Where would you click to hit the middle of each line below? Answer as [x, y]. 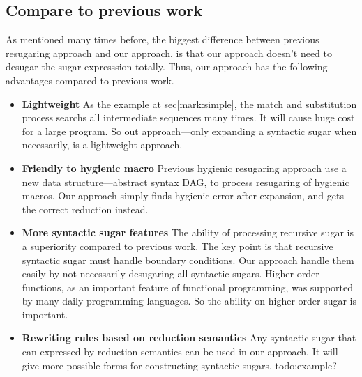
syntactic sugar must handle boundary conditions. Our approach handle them [188, 260]
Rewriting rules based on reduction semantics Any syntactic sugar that [189, 338]
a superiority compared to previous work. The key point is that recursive [178, 246]
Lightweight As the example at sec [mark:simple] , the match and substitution [189, 103]
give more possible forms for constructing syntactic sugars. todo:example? [179, 365]
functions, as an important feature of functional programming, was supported [188, 287]
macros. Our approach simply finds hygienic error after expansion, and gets [183, 195]
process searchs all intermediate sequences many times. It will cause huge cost [188, 117]
